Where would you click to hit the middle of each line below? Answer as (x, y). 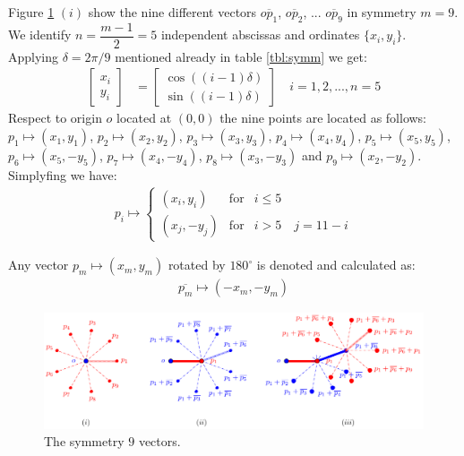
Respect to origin (55, 118)
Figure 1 (31, 12)
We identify (40, 34)
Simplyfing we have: (63, 175)
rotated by (197, 265)
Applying (34, 56)
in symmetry (382, 12)
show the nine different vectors (172, 12)
